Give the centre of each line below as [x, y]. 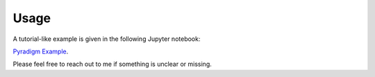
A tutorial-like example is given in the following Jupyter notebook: [107, 39]
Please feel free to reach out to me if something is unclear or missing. [112, 64]
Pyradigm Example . [41, 51]
